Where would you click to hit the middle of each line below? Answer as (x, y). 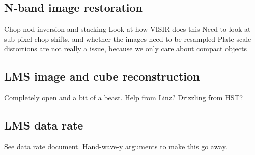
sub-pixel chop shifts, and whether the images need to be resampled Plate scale (128, 38)
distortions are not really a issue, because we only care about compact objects (125, 49)
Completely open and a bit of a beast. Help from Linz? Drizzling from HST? (124, 98)
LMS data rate (44, 125)
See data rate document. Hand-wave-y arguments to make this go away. (116, 146)
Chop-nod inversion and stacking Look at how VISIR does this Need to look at (127, 29)
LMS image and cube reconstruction (102, 76)
